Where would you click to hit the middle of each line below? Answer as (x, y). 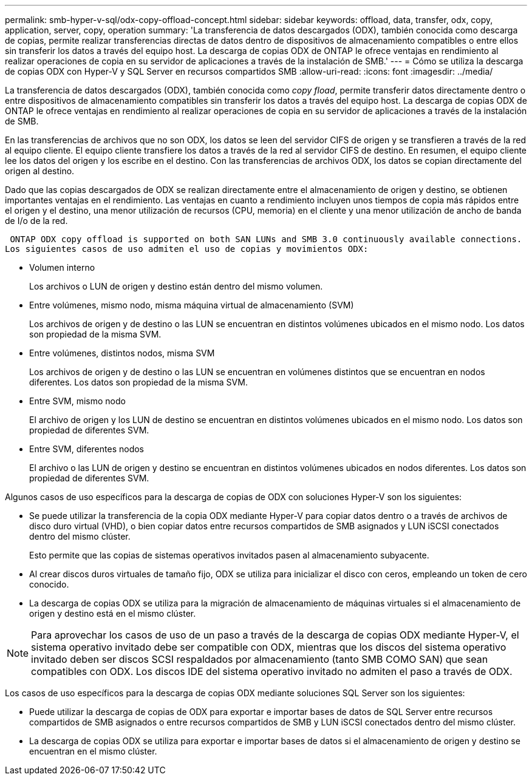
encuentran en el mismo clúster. (93, 751)
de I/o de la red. (36, 221)
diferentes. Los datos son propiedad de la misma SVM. (138, 382)
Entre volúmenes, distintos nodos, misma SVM (122, 353)
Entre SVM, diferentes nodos (87, 449)
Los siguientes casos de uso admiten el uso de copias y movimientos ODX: (187, 249)
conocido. (49, 584)
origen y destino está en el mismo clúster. (113, 613)
